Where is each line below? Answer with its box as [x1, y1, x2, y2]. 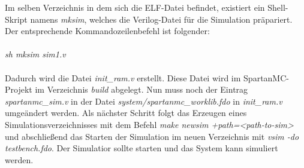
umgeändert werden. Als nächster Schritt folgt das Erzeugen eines [5, 106, 247, 119]
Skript [5, 13, 28, 25]
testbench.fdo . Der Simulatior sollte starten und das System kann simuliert [5, 142, 278, 154]
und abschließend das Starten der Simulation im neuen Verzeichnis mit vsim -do [5, 130, 299, 142]
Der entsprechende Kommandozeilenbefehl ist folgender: [5, 25, 210, 37]
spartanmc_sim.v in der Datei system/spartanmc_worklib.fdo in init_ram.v [5, 94, 282, 107]
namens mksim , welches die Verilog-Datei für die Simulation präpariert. [30, 13, 293, 25]
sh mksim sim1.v [5, 48, 66, 60]
